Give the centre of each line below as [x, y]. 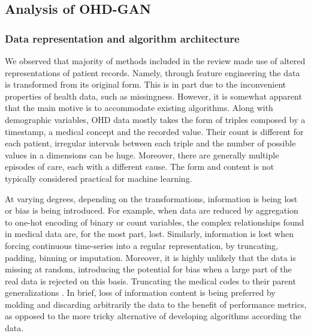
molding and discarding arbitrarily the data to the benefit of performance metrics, [156, 304]
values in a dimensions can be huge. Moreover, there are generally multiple [142, 154]
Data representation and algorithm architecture [122, 38]
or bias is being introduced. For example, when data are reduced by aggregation [152, 210]
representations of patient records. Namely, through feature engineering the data [153, 72]
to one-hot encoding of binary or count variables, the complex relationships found [155, 222]
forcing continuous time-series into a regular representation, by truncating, [141, 245]
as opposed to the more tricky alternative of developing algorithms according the [153, 316]
